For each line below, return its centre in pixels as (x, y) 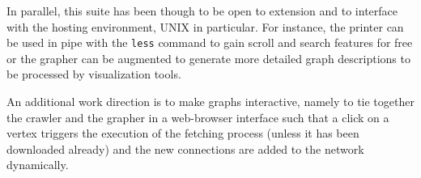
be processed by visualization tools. (94, 74)
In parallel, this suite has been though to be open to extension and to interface (202, 11)
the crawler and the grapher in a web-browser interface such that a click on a (198, 117)
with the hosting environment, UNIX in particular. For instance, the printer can (205, 26)
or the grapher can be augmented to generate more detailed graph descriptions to (208, 58)
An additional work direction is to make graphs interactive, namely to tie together (210, 102)
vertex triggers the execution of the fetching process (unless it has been (183, 133)
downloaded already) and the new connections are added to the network (185, 148)
